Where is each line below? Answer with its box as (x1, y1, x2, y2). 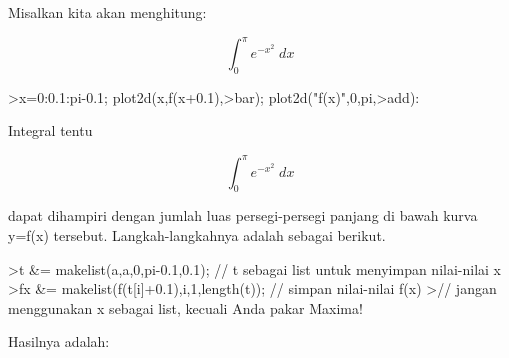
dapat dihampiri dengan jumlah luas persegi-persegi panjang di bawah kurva (8, 205, 478, 226)
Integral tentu (8, 120, 93, 141)
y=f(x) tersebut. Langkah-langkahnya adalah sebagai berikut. (8, 224, 386, 245)
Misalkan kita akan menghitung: (8, 2, 207, 22)
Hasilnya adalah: (8, 331, 110, 352)
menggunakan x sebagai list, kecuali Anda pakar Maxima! (8, 297, 363, 318)
